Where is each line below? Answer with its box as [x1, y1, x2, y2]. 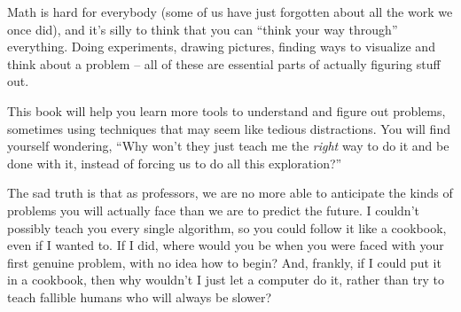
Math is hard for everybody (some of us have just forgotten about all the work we [7, 3, 453, 20]
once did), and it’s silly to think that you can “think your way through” [7, 19, 398, 38]
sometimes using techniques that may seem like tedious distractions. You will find [7, 119, 450, 137]
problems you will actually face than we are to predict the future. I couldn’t [7, 200, 419, 219]
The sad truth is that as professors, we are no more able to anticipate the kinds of [7, 183, 453, 202]
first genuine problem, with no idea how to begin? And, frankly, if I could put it [7, 253, 441, 271]
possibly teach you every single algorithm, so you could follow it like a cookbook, [7, 218, 447, 237]
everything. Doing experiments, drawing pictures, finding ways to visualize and [7, 37, 435, 56]
